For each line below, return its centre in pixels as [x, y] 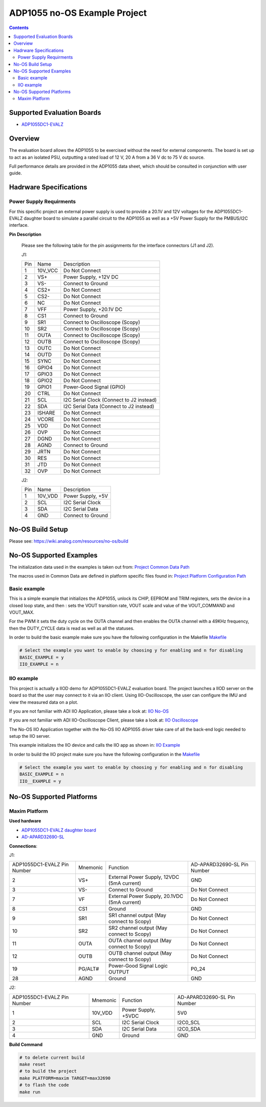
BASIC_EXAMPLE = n [42, 774]
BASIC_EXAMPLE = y [42, 657]
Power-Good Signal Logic [138, 966]
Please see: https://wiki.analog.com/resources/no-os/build [69, 541]
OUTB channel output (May [140, 953]
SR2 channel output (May [138, 928]
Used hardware [25, 821]
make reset [33, 1064]
